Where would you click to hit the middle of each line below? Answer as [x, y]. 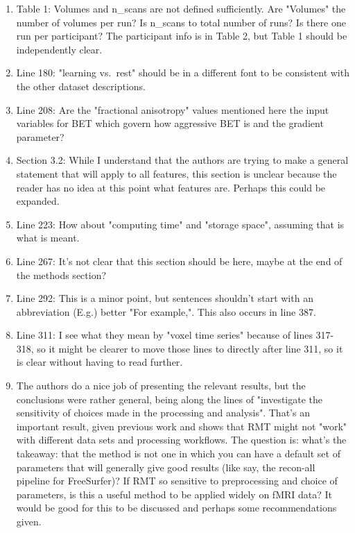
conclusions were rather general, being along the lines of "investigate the [170, 399]
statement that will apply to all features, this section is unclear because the [176, 173]
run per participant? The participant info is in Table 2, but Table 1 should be [182, 36]
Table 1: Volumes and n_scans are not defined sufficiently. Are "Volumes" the [181, 8]
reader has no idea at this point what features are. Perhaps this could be [171, 187]
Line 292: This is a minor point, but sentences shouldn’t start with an [165, 298]
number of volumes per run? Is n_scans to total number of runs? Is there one [181, 22]
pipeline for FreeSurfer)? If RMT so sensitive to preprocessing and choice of [177, 481]
